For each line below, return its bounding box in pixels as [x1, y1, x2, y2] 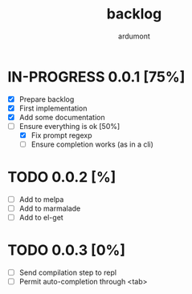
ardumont [118, 31, 150, 41]
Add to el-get [18, 213, 63, 223]
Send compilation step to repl [18, 268, 117, 277]
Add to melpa [18, 195, 64, 204]
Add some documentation [18, 112, 105, 122]
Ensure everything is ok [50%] [18, 121, 121, 131]
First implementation [18, 103, 88, 113]
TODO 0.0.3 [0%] [7, 241, 126, 260]
